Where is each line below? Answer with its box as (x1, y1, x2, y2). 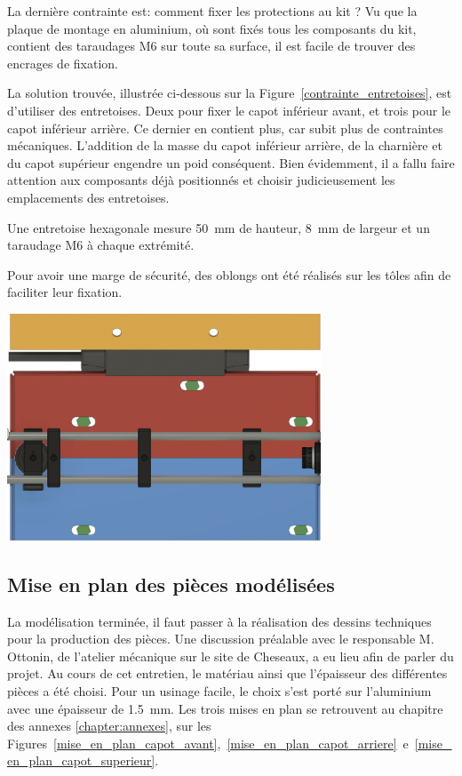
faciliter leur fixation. (7, 283, 123, 301)
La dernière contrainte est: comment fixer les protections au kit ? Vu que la (7, 2, 418, 20)
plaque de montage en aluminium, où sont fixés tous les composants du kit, (7, 19, 417, 37)
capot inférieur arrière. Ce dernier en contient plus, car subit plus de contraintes (7, 118, 443, 137)
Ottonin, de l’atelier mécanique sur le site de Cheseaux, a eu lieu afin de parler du (7, 646, 454, 665)
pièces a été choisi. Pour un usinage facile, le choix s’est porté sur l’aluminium (7, 682, 432, 700)
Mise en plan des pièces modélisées (7, 570, 335, 597)
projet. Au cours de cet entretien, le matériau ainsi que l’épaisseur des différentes (7, 664, 448, 683)
